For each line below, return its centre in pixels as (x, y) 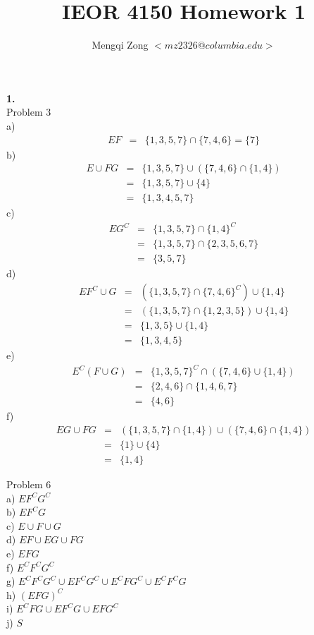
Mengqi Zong (120, 45)
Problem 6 (29, 484)
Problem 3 (29, 112)
